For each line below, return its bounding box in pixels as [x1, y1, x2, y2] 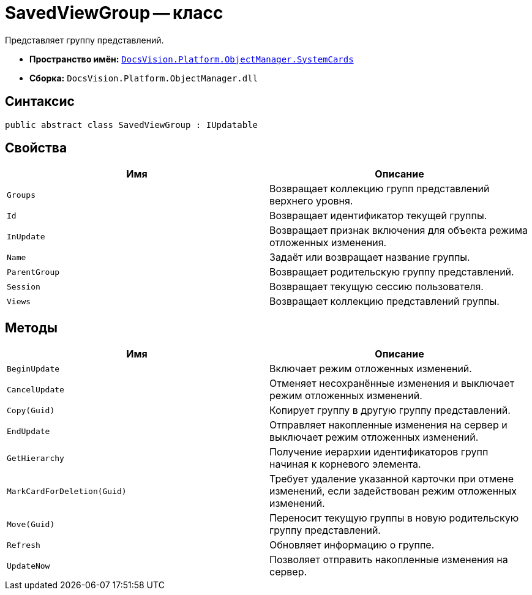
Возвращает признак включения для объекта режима [269, 224, 528, 237]
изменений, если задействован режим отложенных [269, 485, 517, 498]
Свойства [5, 140, 67, 156]
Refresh [7, 540, 40, 550]
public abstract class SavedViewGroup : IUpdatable [5, 119, 258, 130]
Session [7, 282, 40, 291]
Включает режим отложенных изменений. [269, 362, 472, 375]
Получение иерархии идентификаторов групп [269, 446, 489, 458]
